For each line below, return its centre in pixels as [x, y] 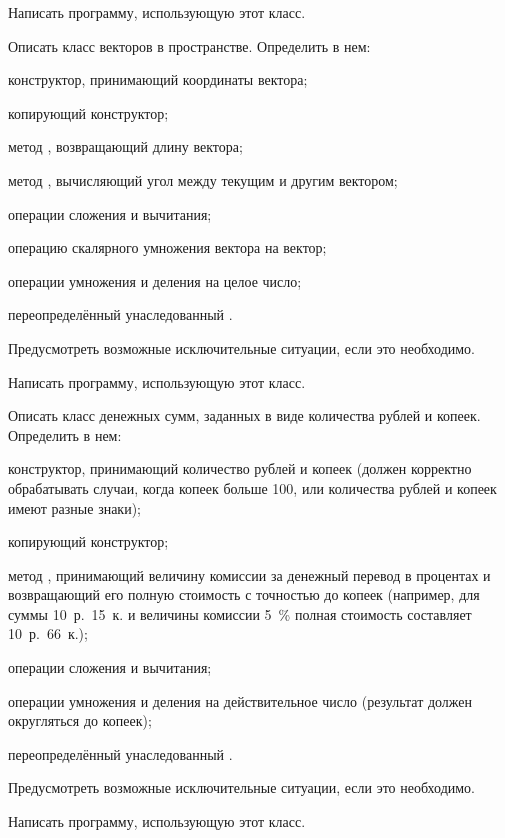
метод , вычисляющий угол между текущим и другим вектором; [203, 179]
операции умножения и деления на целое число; [155, 280]
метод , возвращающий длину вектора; [125, 146]
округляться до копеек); [80, 720]
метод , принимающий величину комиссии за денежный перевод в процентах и [249, 574]
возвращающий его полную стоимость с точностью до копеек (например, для [244, 594]
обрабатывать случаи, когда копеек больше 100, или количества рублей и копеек [252, 487]
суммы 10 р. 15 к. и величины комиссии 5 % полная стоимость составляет [240, 613]
